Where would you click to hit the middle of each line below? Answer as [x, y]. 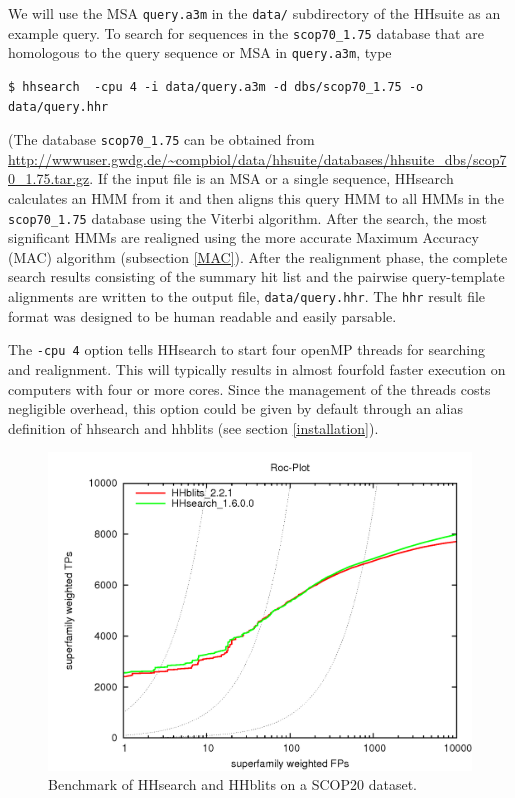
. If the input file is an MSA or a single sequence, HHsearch [271, 178]
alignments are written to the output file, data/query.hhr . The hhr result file [247, 296]
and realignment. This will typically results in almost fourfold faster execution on [257, 368]
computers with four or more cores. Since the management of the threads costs [249, 388]
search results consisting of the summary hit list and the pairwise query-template [256, 276]
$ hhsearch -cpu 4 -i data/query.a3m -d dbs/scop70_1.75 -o [216, 86]
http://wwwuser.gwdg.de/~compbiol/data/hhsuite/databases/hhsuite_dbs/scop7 [257, 158]
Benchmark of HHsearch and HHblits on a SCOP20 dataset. [232, 784]
